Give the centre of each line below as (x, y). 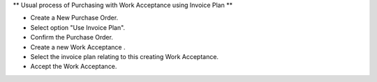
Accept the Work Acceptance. (74, 67)
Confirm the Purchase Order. (72, 38)
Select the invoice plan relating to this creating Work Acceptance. (125, 56)
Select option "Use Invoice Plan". (78, 27)
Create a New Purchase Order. (74, 18)
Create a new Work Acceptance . (78, 47)
